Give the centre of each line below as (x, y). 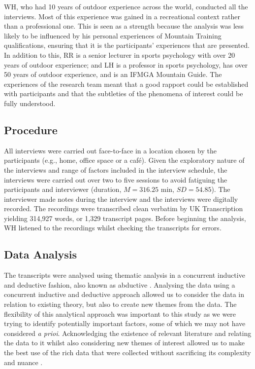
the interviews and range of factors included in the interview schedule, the (116, 169)
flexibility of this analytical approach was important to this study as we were (120, 314)
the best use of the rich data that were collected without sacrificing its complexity (127, 352)
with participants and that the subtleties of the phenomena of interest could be (124, 93)
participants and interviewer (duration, (63, 189)
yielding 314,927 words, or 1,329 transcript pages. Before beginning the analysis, (125, 218)
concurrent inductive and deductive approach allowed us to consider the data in (124, 294)
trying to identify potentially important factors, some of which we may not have (125, 323)
